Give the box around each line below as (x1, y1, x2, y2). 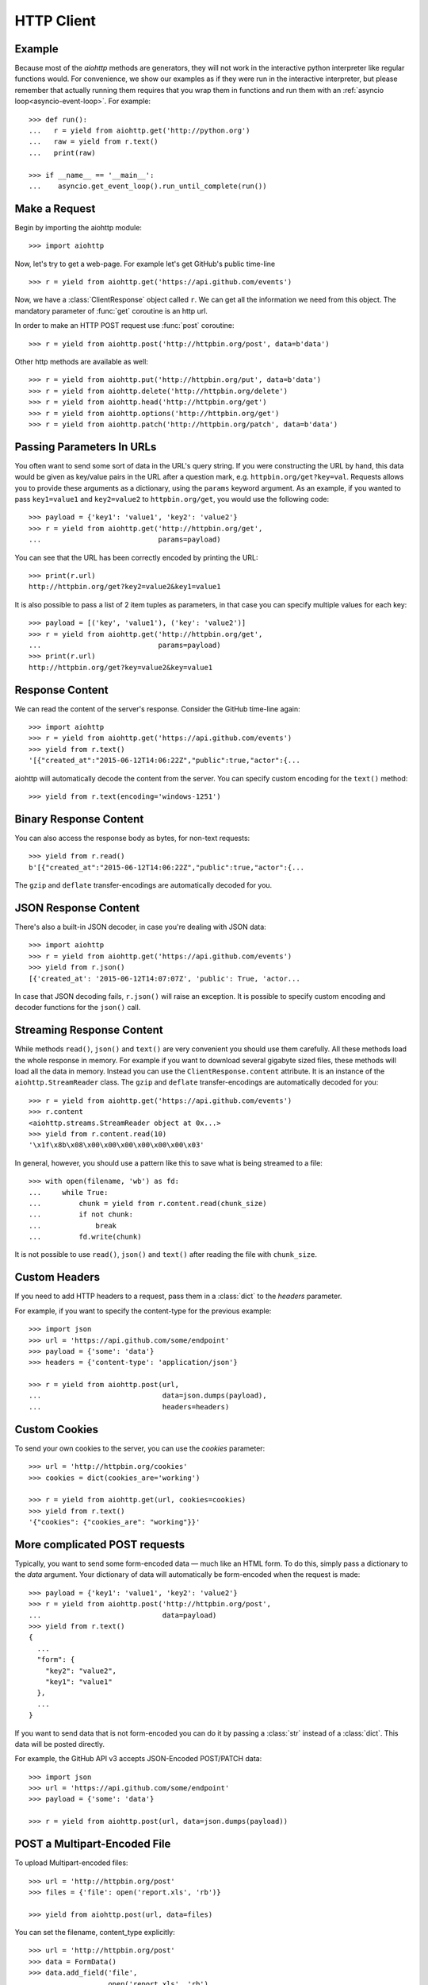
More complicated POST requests (14, 1537, 185, 1551)
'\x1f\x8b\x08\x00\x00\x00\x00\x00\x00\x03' (29, 1140, 205, 1150)
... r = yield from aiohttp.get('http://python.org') (29, 126, 250, 135)
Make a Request (14, 202, 96, 215)
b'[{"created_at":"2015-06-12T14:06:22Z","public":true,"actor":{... (29, 862, 305, 872)
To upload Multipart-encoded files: (14, 1858, 128, 1867)
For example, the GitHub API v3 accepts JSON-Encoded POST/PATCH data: (14, 1754, 262, 1763)
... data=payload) (29, 1610, 217, 1620)
